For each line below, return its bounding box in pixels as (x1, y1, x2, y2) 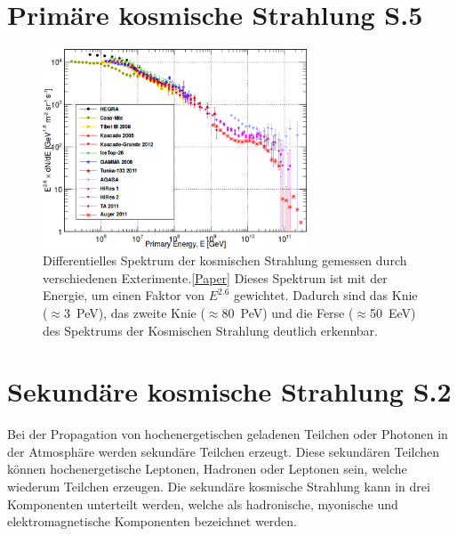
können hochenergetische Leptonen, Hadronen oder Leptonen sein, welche (7, 459, 407, 478)
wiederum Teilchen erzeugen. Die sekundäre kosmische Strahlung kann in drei (7, 477, 430, 496)
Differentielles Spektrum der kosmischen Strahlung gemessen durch (43, 251, 407, 270)
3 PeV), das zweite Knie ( (64, 303, 205, 321)
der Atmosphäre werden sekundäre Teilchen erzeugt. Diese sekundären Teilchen (7, 442, 440, 460)
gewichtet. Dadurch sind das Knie (234, 286, 418, 305)
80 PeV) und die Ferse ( (221, 303, 354, 321)
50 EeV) (370, 303, 416, 321)
